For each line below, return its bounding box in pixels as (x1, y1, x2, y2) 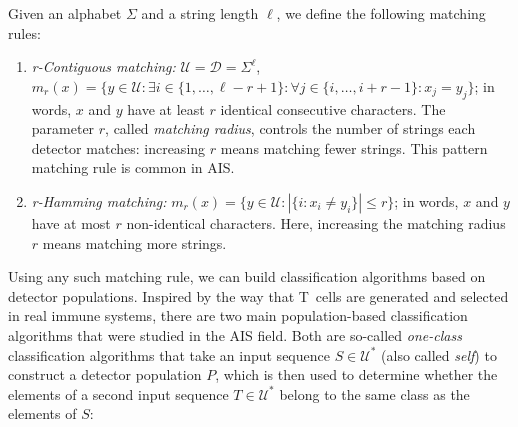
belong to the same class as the (279, 383, 470, 404)
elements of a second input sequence (8, 383, 229, 404)
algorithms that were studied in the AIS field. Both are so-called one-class (8, 324, 462, 345)
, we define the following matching (276, 3, 486, 23)
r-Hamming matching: (31, 190, 167, 211)
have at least (127, 98, 205, 119)
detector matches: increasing (31, 137, 206, 158)
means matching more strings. (42, 232, 227, 253)
